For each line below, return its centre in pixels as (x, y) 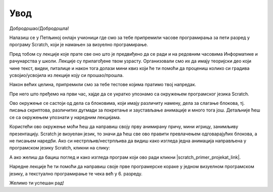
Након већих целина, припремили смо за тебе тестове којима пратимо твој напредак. (103, 85)
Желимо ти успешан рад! (37, 183)
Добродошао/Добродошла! (39, 28)
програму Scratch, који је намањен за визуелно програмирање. (79, 45)
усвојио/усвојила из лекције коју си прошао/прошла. (66, 75)
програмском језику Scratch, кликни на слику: (60, 148)
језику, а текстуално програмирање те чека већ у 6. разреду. (76, 174)
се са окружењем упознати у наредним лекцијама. (65, 117)
